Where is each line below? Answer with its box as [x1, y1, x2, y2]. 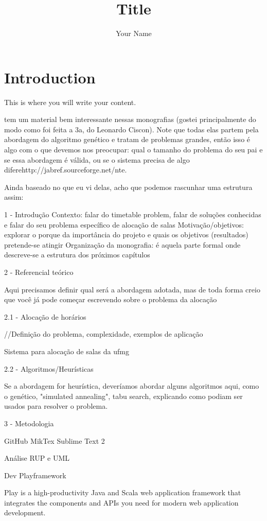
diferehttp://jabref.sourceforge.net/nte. [4, 164, 127, 175]
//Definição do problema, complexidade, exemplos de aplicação [4, 328, 203, 339]
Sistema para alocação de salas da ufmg [4, 345, 129, 356]
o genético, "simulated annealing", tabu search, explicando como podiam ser [4, 390, 243, 401]
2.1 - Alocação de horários [4, 311, 86, 322]
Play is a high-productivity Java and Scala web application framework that [4, 487, 241, 498]
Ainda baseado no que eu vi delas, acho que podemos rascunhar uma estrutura [4, 181, 253, 192]
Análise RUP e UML [4, 453, 70, 463]
